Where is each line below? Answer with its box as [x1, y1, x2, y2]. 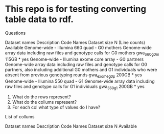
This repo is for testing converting [5, 3, 146, 15]
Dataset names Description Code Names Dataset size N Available [5, 123, 137, 129]
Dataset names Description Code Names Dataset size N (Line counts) [5, 39, 145, 45]
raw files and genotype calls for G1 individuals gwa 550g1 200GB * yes [5, 83, 145, 90]
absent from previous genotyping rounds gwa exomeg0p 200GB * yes [5, 72, 142, 79]
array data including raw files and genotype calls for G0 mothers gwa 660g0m [5, 50, 159, 57]
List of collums [5, 114, 35, 120]
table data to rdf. [5, 14, 74, 25]
